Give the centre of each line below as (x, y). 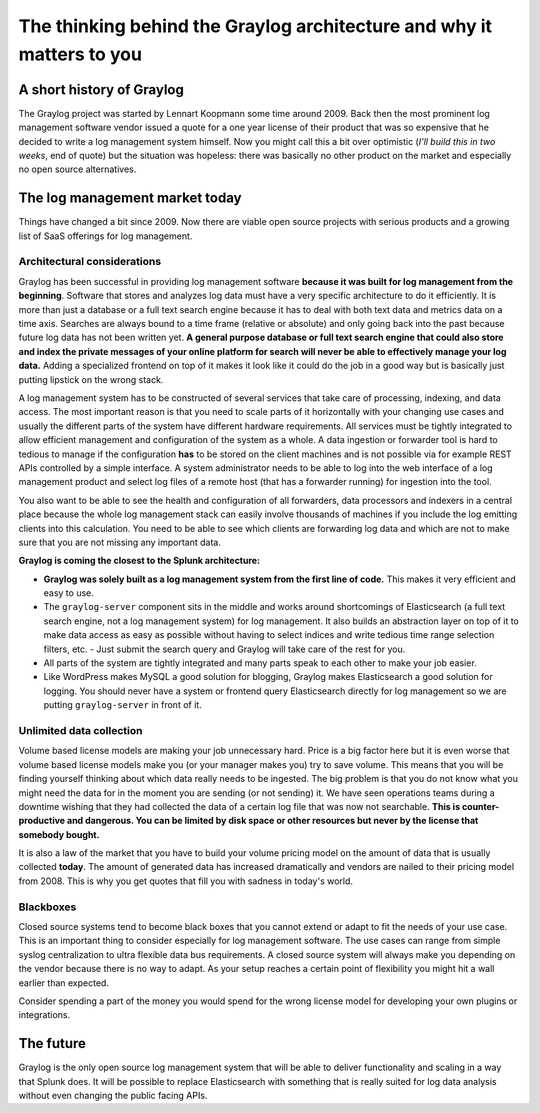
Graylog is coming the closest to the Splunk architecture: (139, 561)
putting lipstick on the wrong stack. (91, 379)
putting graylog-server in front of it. (122, 705)
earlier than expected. (64, 982)
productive (41, 821)
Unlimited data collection (80, 730)
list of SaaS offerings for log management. (105, 236)
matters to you (80, 54)
